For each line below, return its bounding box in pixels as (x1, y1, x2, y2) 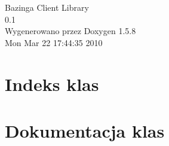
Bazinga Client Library (5, 1, 89, 13)
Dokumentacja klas (5, 118, 165, 142)
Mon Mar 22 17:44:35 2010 (5, 36, 103, 48)
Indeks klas (5, 71, 99, 96)
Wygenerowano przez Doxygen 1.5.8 (5, 25, 136, 37)
